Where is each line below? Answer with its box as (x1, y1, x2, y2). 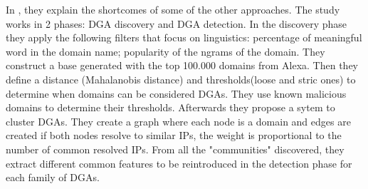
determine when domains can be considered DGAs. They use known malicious (6, 86, 347, 101)
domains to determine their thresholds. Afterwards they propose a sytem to (6, 100, 335, 115)
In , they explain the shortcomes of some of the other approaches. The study (6, 2, 340, 16)
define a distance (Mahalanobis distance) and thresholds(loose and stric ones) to (6, 71, 356, 86)
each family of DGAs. (6, 170, 100, 185)
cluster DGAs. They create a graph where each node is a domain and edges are (6, 113, 351, 128)
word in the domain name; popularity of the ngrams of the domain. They (6, 44, 325, 58)
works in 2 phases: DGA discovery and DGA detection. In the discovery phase (6, 16, 347, 31)
